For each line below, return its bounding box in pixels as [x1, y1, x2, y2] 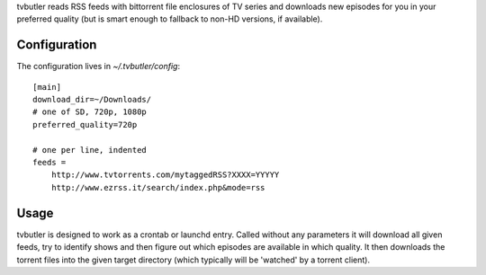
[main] [32, 82, 62, 92]
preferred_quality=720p [32, 120, 138, 129]
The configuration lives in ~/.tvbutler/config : [16, 61, 180, 72]
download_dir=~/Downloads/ [32, 94, 152, 105]
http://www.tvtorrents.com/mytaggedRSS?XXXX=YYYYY [50, 170, 280, 180]
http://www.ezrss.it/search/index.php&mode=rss [50, 182, 265, 192]
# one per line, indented [32, 145, 148, 155]
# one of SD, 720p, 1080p [32, 107, 148, 117]
